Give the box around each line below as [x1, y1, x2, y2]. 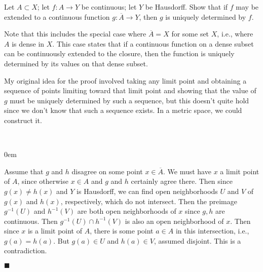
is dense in [12, 38, 45, 49]
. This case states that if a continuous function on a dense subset [52, 38, 254, 49]
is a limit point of [27, 225, 83, 236]
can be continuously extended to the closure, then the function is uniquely [4, 48, 235, 59]
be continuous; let [81, 2, 137, 12]
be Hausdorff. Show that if [145, 2, 228, 12]
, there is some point [90, 225, 154, 236]
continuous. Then [4, 215, 58, 226]
